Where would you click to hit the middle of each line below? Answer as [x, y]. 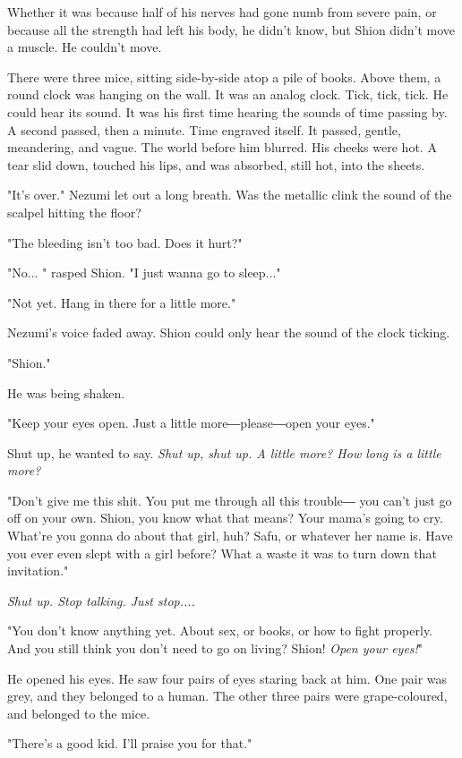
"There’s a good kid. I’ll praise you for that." [130, 743]
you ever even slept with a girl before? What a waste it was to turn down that [222, 553]
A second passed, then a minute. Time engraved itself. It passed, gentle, [204, 129]
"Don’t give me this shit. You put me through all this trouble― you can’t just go [230, 500]
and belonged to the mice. [79, 713]
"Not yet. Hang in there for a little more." [122, 302]
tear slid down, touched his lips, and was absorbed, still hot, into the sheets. [216, 164]
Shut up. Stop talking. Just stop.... [101, 600]
